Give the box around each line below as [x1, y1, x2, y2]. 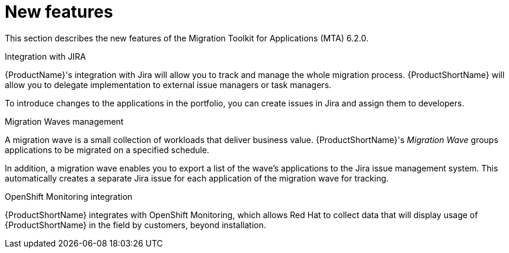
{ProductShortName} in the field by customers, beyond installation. [5, 219, 267, 230]
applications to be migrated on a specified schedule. [5, 144, 210, 155]
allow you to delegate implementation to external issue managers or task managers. [5, 79, 332, 90]
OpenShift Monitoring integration [5, 191, 133, 202]
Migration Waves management [5, 116, 124, 126]
